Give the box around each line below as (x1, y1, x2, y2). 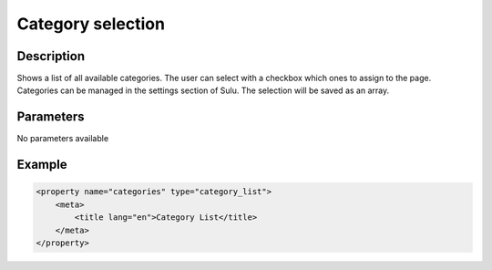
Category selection (16, 14, 166, 34)
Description (16, 48, 86, 64)
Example (16, 157, 67, 172)
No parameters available (16, 133, 109, 144)
